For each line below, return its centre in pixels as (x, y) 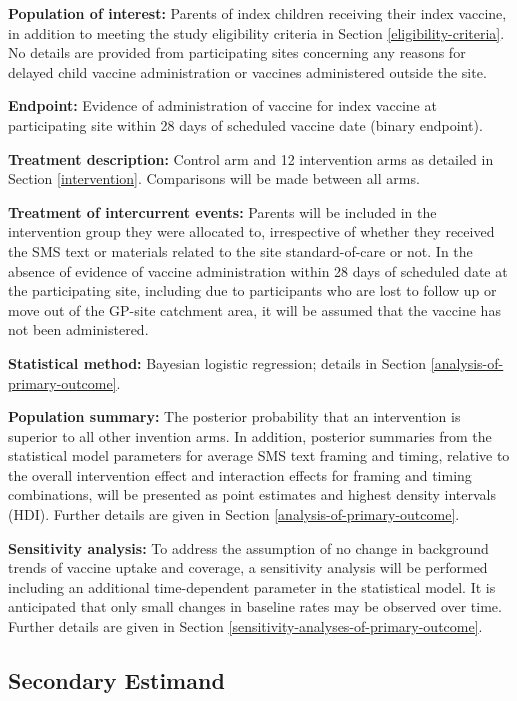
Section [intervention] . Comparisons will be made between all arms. (214, 178)
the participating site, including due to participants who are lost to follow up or (252, 290)
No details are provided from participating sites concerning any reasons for (237, 52)
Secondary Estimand (116, 680)
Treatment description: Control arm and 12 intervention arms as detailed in (251, 158)
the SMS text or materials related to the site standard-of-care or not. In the (240, 250)
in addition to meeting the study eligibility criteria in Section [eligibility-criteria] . (256, 32)
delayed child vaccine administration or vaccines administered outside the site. (247, 71)
